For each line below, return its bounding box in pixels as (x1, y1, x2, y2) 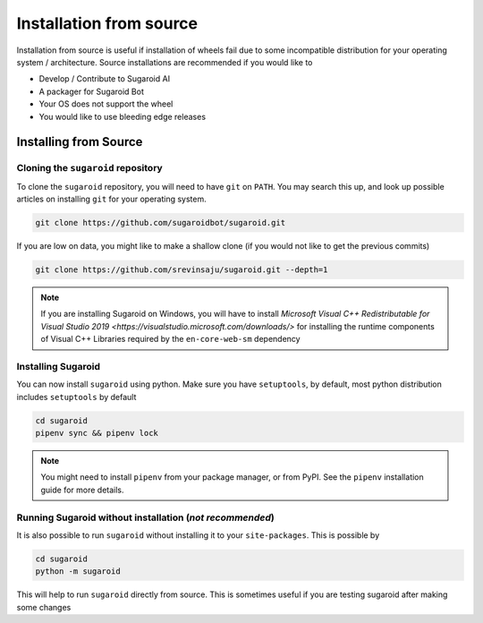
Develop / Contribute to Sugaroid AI (38, 73, 170, 84)
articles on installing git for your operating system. (16, 193, 208, 205)
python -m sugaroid (35, 567, 121, 576)
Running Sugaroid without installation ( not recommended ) (16, 511, 275, 524)
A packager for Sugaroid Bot (38, 86, 145, 97)
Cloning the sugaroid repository (16, 162, 163, 175)
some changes (16, 602, 72, 612)
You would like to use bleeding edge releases (38, 111, 206, 122)
